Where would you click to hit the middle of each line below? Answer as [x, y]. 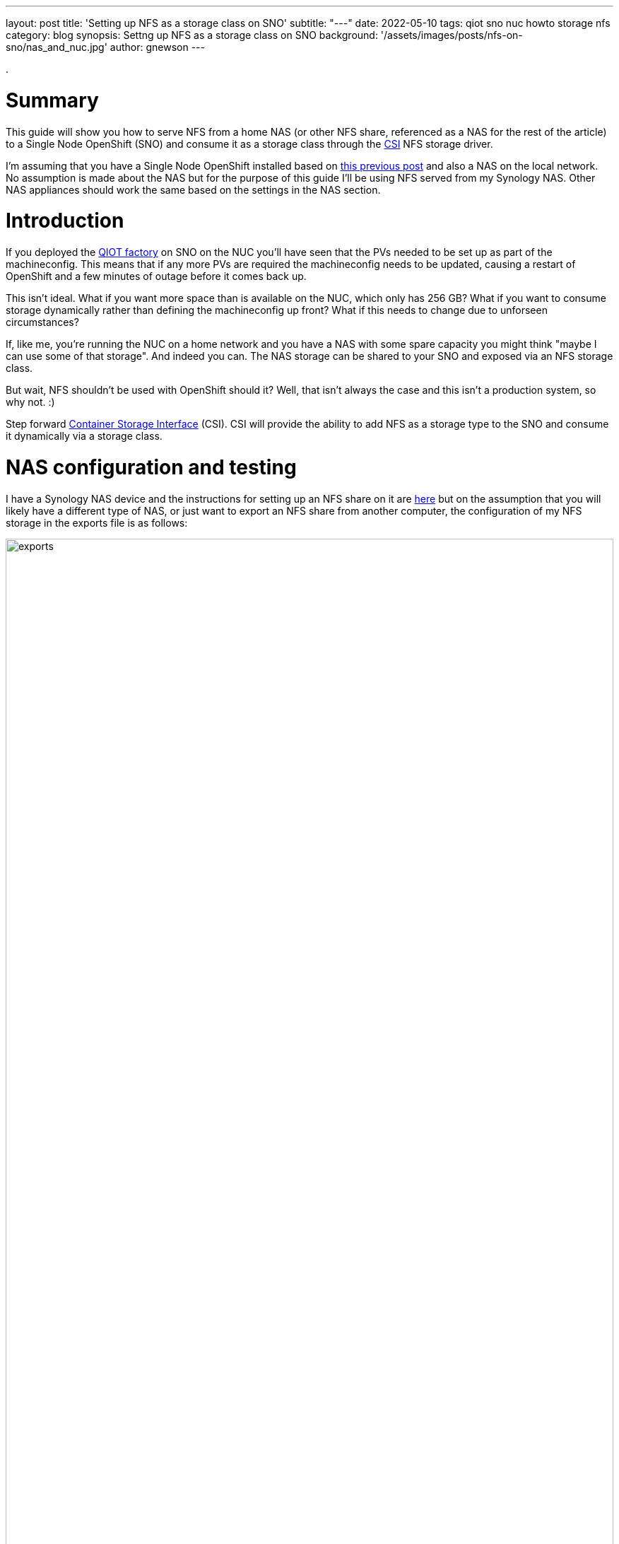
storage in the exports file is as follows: [97, 522]
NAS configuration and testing [151, 467]
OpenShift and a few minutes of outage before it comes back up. [156, 276]
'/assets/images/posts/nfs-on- [452, 35]
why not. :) [30, 402]
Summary [52, 100]
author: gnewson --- [158, 47]
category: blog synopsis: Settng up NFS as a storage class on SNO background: [192, 35]
